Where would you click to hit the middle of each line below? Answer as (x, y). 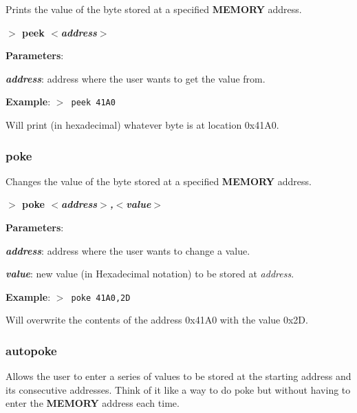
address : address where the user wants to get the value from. (136, 78)
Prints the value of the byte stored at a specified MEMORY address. (154, 9)
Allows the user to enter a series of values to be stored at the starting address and (178, 376)
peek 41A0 (93, 103)
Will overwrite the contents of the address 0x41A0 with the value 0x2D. (157, 320)
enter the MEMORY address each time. (93, 403)
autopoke (31, 350)
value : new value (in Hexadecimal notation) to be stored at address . (150, 274)
